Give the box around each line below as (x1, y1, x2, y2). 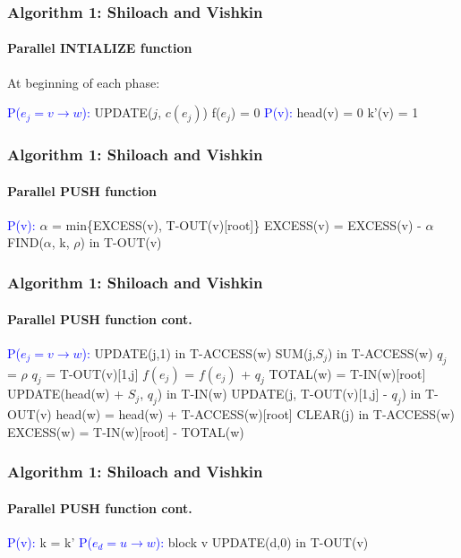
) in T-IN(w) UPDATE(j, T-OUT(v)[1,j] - (157, 384, 388, 403)
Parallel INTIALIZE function (7, 39, 192, 57)
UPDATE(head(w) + (7, 384, 124, 403)
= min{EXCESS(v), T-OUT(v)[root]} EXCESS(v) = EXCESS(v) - (52, 215, 422, 234)
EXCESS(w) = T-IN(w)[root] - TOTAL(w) (7, 422, 244, 441)
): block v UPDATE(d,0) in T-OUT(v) (155, 532, 369, 551)
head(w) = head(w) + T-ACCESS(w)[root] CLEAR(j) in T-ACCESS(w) (55, 405, 455, 424)
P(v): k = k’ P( (7, 532, 92, 551)
